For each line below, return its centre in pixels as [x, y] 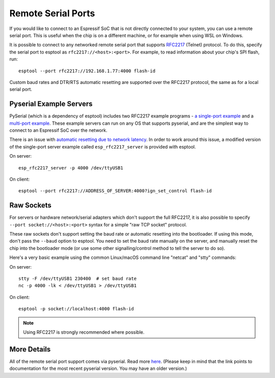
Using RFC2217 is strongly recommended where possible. [84, 332]
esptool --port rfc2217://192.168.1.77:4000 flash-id [87, 71]
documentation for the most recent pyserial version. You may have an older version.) [98, 368]
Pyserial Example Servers [51, 104]
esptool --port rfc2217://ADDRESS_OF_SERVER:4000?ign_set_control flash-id [115, 191]
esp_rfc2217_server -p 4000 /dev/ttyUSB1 [71, 168]
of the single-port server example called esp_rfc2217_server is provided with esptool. [103, 147]
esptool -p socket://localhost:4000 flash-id [76, 309]
